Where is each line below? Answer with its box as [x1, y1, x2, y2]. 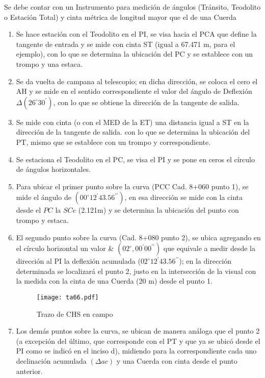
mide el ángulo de [16, 192, 71, 203]
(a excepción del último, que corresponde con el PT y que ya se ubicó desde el [16, 335, 260, 346]
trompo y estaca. [16, 214, 69, 225]
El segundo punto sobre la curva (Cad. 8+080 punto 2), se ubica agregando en [16, 232, 261, 242]
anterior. [16, 365, 43, 376]
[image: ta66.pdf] [36, 293, 99, 301]
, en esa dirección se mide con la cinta [124, 192, 243, 203]
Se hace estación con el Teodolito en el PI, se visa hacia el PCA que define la [16, 29, 257, 39]
